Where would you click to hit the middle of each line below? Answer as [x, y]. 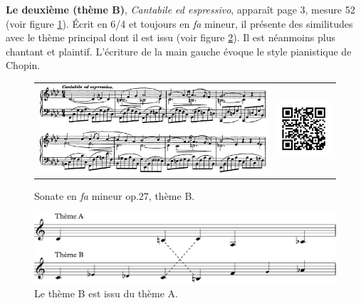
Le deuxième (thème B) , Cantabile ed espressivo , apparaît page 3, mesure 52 [180, 9]
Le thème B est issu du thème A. [106, 293]
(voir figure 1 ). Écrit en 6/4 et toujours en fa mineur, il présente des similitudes [179, 23]
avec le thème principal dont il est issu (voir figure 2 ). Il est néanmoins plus [171, 37]
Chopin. [23, 65]
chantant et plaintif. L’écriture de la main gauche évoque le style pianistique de [179, 51]
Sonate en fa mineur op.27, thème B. [115, 196]
